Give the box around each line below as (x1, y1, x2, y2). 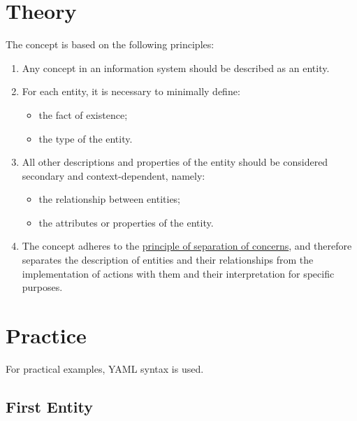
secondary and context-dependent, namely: (22, 168, 205, 183)
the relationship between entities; (38, 192, 181, 206)
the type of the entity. (38, 131, 133, 145)
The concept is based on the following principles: (6, 37, 214, 52)
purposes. (22, 280, 63, 294)
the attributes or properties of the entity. (38, 215, 214, 229)
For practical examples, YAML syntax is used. (6, 361, 204, 376)
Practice (6, 321, 87, 350)
